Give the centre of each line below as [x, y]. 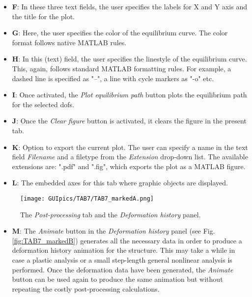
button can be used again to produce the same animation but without [117, 279]
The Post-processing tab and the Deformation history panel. [111, 214]
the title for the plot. [43, 16]
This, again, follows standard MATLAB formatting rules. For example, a [122, 68]
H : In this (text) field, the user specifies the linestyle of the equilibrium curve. [129, 59]
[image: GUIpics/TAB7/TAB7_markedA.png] [87, 198]
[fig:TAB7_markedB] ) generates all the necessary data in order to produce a [127, 240]
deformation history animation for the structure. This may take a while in [124, 250]
